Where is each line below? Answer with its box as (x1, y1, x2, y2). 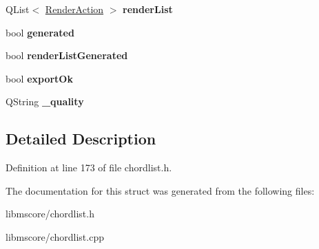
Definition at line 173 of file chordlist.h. (6, 160, 172, 175)
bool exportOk (6, 71, 73, 85)
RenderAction (45, 2, 104, 16)
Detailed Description (6, 128, 156, 149)
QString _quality (6, 94, 84, 109)
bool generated (6, 25, 74, 39)
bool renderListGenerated (6, 48, 128, 63)
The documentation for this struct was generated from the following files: (6, 183, 315, 197)
